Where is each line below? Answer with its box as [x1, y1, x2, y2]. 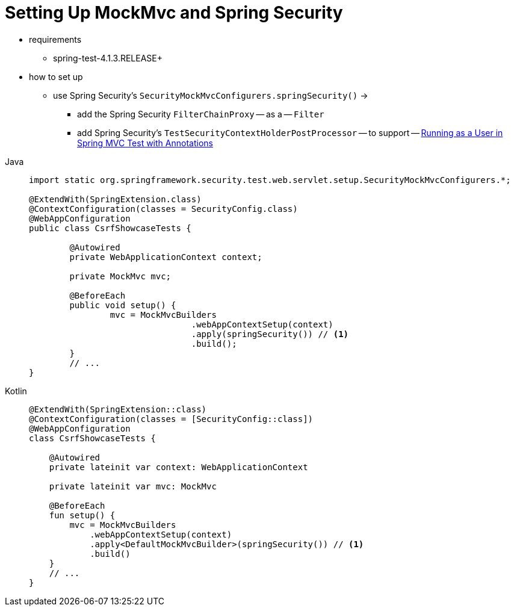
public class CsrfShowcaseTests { [29, 223, 191, 233]
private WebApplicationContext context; [69, 252, 262, 262]
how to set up [29, 71, 83, 82]
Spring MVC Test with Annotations [77, 137, 213, 148]
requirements [29, 34, 82, 45]
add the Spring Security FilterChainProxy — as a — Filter [77, 108, 324, 119]
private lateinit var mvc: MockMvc [49, 481, 217, 491]
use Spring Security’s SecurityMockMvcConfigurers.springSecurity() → [53, 90, 368, 101]
